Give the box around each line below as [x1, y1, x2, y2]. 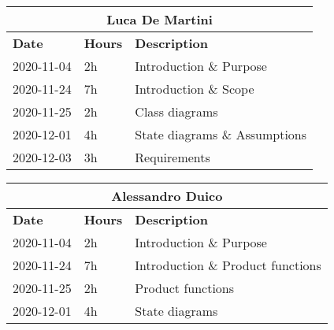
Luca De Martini [106, 10, 213, 28]
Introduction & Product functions [135, 256, 321, 274]
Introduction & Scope [135, 80, 254, 98]
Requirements [135, 148, 210, 166]
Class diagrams [135, 102, 218, 121]
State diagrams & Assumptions [135, 125, 307, 143]
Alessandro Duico [111, 187, 223, 205]
